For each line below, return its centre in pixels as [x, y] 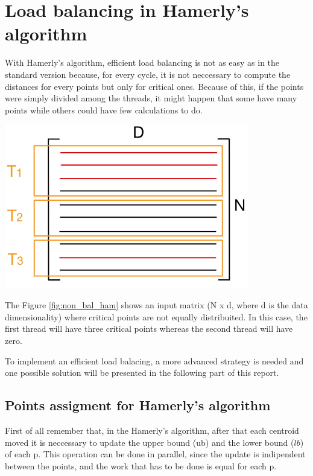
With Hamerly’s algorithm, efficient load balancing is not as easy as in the [142, 62]
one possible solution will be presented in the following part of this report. [142, 373]
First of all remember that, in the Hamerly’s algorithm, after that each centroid [152, 430]
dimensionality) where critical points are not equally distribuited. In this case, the [156, 316]
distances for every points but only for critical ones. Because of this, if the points [154, 86]
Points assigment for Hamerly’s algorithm [138, 405]
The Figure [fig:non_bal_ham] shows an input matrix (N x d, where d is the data [156, 305]
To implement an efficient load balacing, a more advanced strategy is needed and [154, 360]
